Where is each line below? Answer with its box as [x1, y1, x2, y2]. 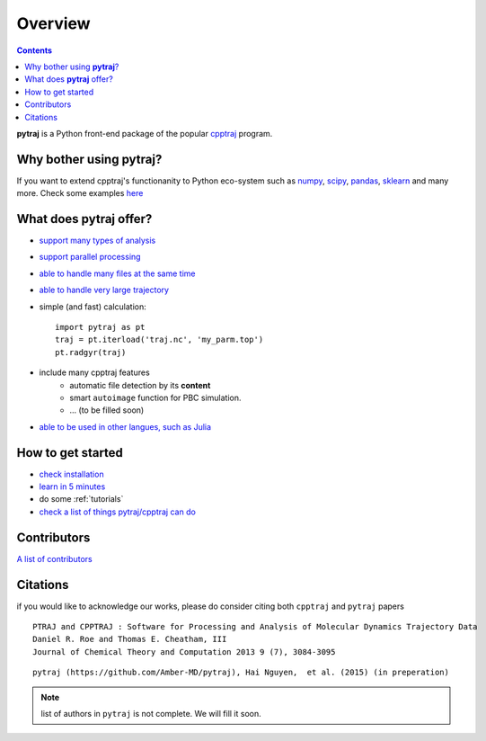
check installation [39, 469, 104, 479]
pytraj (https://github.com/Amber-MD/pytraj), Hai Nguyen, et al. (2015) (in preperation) [32, 667, 449, 678]
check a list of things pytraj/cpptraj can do [39, 506, 197, 517]
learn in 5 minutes [39, 481, 106, 492]
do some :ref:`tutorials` [39, 494, 124, 504]
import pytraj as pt [55, 322, 146, 333]
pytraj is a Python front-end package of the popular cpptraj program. [16, 128, 273, 138]
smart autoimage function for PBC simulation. [69, 392, 242, 403]
